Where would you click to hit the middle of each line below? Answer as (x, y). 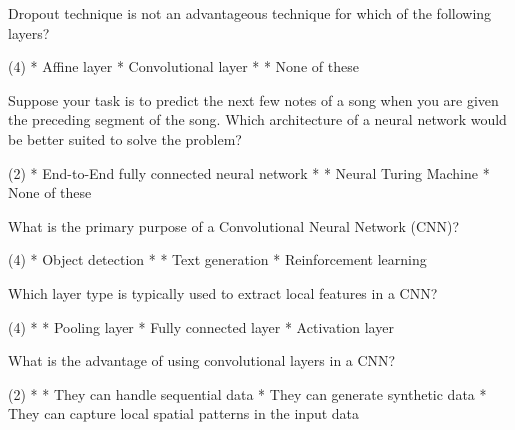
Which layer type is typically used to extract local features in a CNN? (223, 292)
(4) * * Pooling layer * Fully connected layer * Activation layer (201, 326)
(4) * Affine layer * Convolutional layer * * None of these (183, 66)
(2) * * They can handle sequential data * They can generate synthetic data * (247, 393)
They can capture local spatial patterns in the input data (184, 413)
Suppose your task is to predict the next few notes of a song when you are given (253, 99)
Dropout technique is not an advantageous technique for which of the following (250, 13)
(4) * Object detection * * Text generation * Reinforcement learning (217, 259)
